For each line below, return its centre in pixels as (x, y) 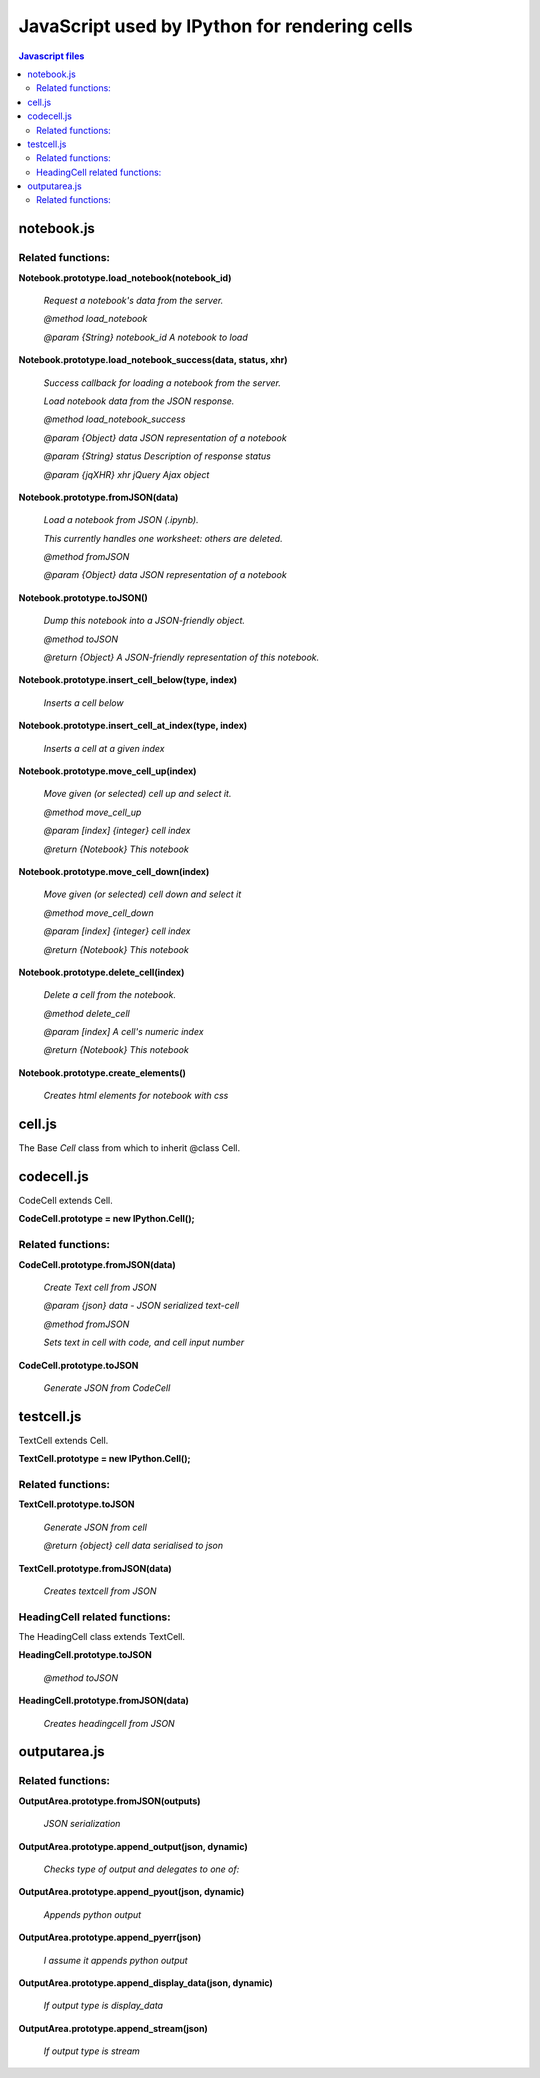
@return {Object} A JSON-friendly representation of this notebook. (181, 657)
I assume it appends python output (116, 1960)
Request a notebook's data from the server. (133, 300)
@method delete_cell (86, 1013)
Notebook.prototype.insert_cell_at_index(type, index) (133, 726)
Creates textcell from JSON (100, 1591)
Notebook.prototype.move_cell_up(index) (107, 771)
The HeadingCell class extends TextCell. (101, 1637)
